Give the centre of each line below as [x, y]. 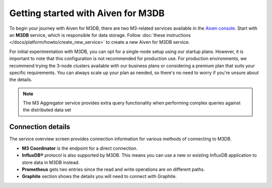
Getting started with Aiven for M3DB [87, 13]
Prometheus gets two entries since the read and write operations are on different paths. [113, 169]
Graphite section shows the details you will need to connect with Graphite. [99, 176]
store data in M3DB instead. [51, 162]
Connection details [40, 127]
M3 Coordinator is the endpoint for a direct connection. [80, 148]
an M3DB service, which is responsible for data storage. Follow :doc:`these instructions [100, 35]
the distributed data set [47, 110]
